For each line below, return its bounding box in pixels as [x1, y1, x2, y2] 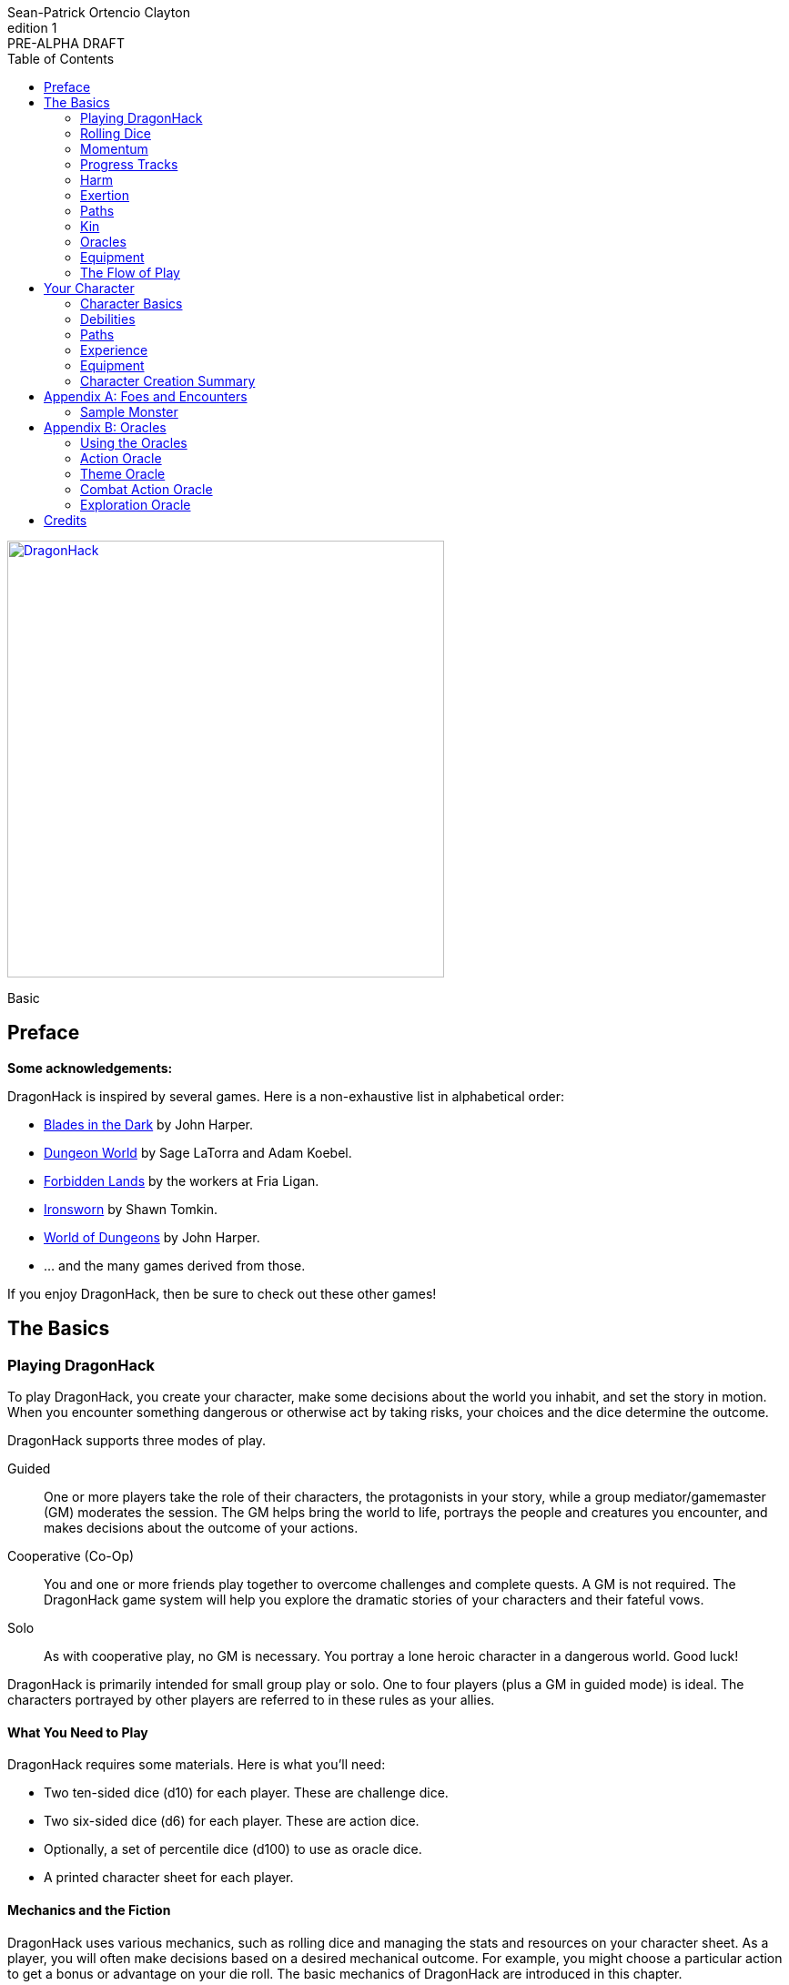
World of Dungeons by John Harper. [44, 1229, 260, 1245]
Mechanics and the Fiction [7, 1901, 171, 1918]
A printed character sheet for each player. [44, 1869, 294, 1886]
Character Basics [80, 296, 183, 311]
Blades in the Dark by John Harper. [44, 1116, 254, 1132]
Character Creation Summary [80, 373, 256, 389]
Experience [80, 342, 148, 358]
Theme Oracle [80, 466, 166, 481]
